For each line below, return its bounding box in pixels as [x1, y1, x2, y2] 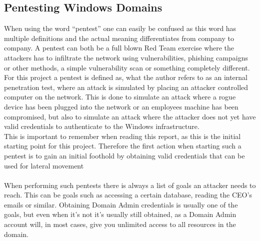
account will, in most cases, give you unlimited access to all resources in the [4, 219, 236, 229]
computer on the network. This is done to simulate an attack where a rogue [4, 91, 236, 102]
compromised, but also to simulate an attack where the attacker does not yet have [4, 111, 256, 121]
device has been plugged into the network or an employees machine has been [4, 101, 238, 111]
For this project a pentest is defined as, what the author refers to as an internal [4, 72, 248, 82]
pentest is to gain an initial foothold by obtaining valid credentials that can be [4, 150, 245, 160]
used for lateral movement [4, 160, 84, 170]
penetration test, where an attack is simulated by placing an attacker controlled [4, 81, 248, 92]
